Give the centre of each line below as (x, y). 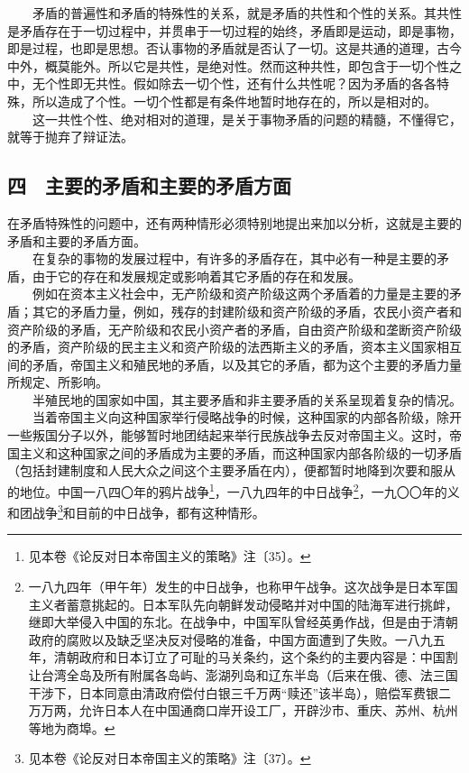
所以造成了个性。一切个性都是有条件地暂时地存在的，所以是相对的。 (234, 101)
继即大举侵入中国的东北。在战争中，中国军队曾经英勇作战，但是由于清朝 (243, 622)
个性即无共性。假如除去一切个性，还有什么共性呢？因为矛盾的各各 (240, 83)
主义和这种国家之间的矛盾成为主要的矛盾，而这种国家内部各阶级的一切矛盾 (240, 452)
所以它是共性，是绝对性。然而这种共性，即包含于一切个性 (278, 65)
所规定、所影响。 (58, 382)
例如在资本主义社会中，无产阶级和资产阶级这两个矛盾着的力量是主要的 (240, 294)
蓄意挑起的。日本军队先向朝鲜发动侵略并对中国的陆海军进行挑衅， (262, 604)
